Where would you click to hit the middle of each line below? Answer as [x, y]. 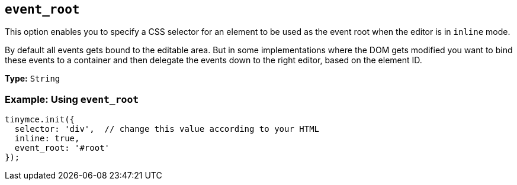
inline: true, [47, 139]
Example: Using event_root [72, 99]
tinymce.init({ [40, 120]
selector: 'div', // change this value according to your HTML [167, 129]
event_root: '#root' [62, 148]
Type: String [33, 79]
